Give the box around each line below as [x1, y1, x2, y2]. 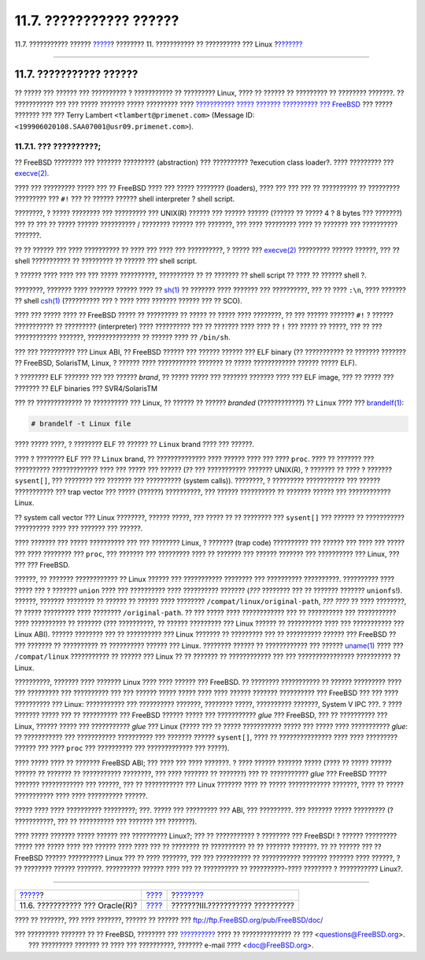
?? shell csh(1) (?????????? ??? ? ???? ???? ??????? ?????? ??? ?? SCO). [14, 296, 243, 306]
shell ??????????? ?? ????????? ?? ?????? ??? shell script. [14, 256, 198, 266]
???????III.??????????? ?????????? [171, 899, 294, 910]
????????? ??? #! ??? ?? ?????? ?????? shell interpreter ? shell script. [14, 194, 235, 203]
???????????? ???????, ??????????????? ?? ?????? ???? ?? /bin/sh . [14, 333, 231, 342]
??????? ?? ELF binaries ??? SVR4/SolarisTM [14, 383, 157, 393]
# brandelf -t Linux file [31, 419, 131, 429]
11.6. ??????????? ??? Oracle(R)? [19, 899, 138, 910]
